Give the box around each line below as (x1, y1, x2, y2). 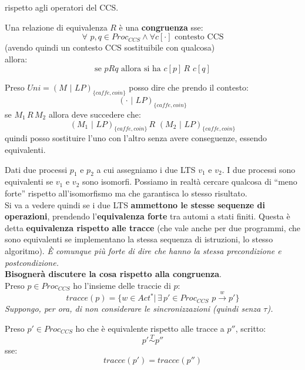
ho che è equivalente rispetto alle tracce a (75, 322, 224, 334)
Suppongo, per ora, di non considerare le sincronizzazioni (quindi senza (5, 302, 261, 315)
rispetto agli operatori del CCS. (5, 1, 119, 13)
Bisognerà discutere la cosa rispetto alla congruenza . (5, 268, 222, 280)
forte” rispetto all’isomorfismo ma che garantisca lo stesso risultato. (5, 186, 247, 199)
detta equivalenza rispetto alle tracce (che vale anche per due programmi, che (5, 221, 301, 234)
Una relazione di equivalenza (5, 21, 108, 33)
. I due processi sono (222, 163, 296, 175)
